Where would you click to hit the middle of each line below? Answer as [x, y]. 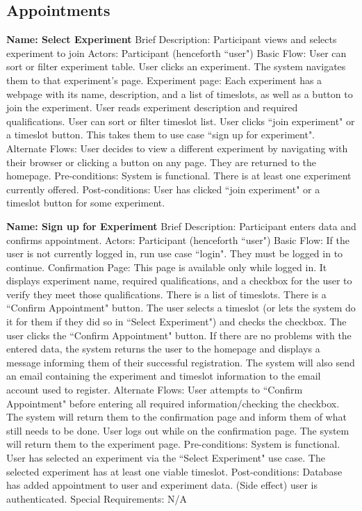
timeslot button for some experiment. [86, 203]
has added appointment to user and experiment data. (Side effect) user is [162, 485]
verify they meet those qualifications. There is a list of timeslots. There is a [166, 294]
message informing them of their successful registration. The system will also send [181, 362]
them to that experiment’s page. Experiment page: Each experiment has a [164, 80]
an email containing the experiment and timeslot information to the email [164, 376]
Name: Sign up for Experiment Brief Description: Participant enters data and [181, 226]
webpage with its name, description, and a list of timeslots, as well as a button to [180, 94]
